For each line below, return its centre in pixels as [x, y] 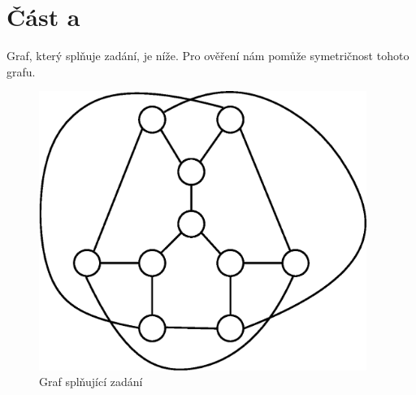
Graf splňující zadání [91, 382]
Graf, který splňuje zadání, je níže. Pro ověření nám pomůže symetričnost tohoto [208, 56]
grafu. [21, 71]
